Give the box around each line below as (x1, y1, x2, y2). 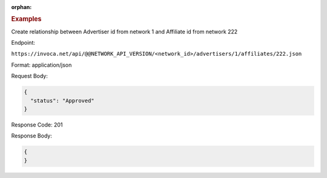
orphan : (11, 4, 32, 10)
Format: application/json (11, 61, 72, 68)
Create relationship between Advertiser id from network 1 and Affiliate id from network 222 (11, 28, 238, 35)
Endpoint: (11, 39, 36, 47)
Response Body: (11, 132, 53, 139)
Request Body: (11, 73, 48, 80)
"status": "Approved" (30, 97, 95, 104)
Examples (11, 15, 42, 24)
